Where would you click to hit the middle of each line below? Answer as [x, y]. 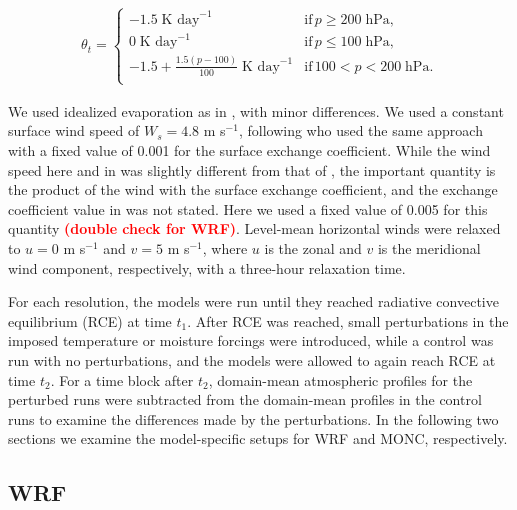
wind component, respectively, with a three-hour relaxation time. [207, 267]
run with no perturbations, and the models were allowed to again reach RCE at [252, 359]
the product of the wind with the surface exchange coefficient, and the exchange [253, 189]
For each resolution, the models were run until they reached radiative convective [253, 301]
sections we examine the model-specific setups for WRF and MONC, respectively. [258, 438]
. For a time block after [122, 379]
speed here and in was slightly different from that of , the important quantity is [252, 169]
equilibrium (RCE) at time [90, 320]
